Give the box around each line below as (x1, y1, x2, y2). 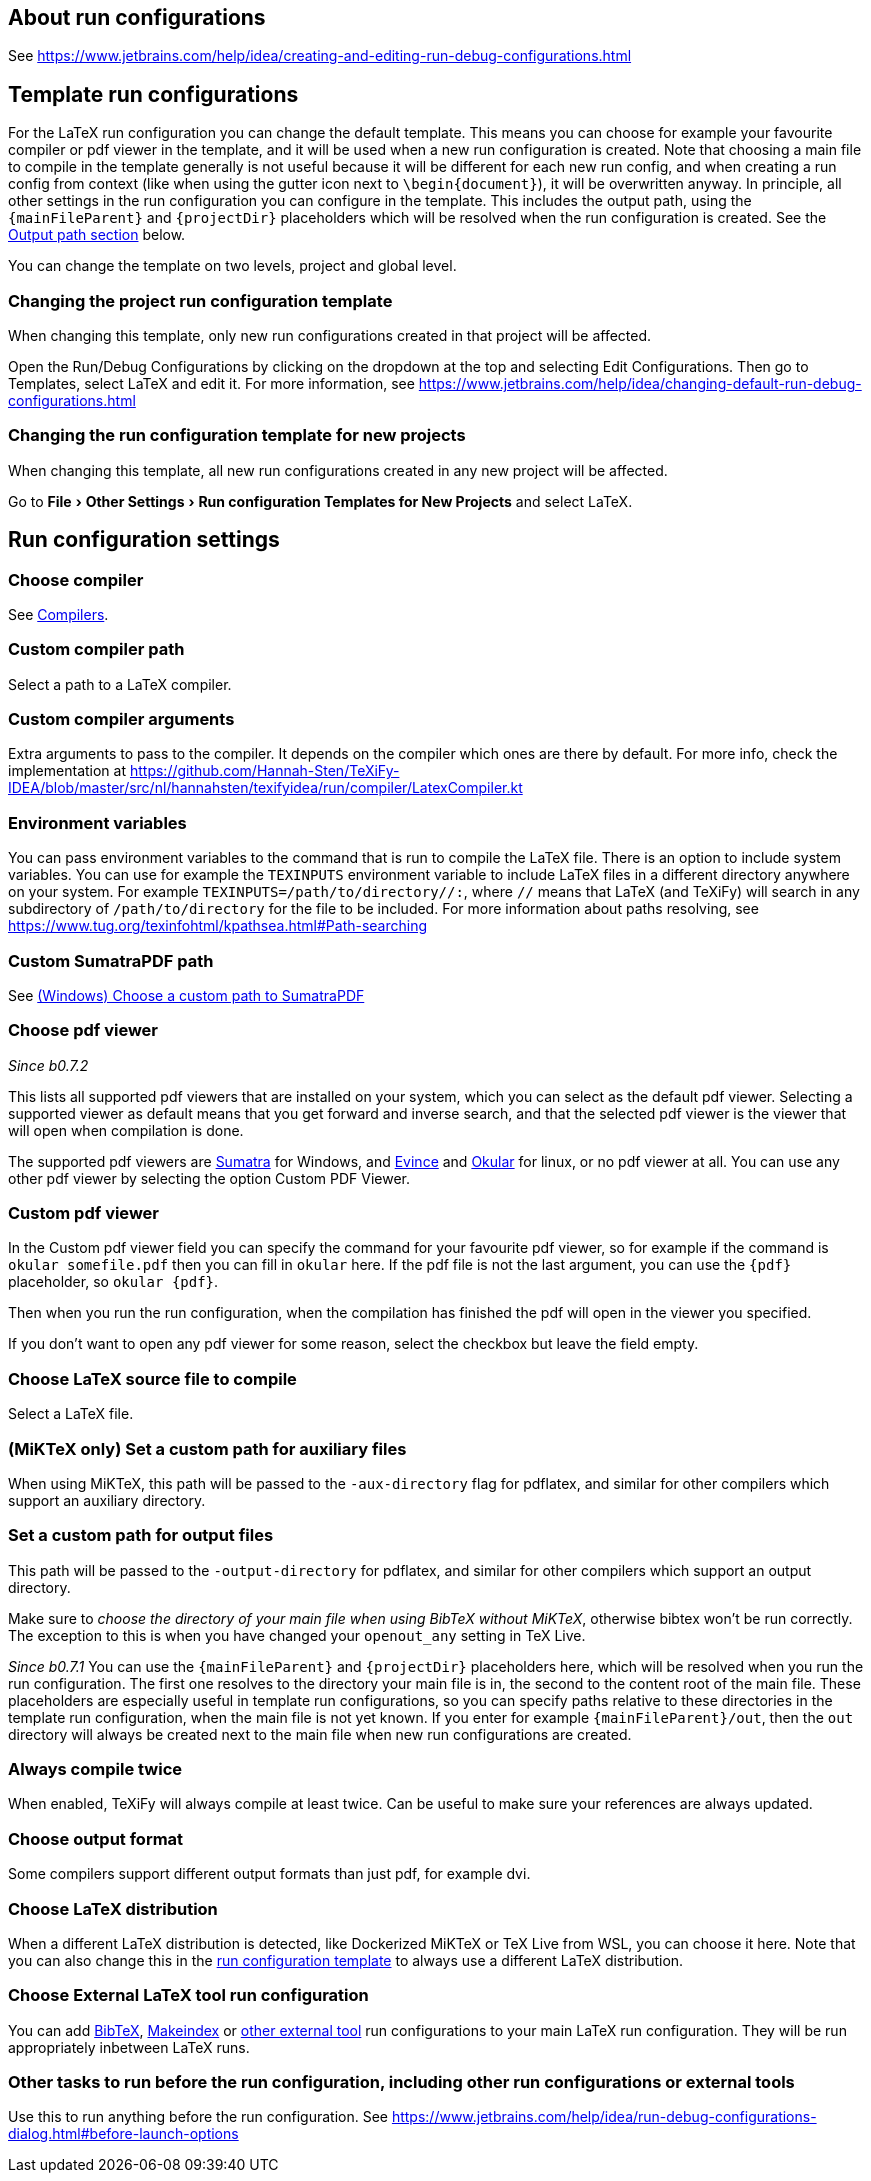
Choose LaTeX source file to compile (8, 1368, 297, 1389)
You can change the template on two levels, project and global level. (8, 257, 457, 275)
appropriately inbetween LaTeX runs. (8, 2038, 250, 2056)
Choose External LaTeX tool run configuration (8, 1985, 369, 2006)
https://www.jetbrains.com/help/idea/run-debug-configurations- (391, 2108, 817, 2126)
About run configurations (8, 5, 266, 30)
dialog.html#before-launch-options (8, 2125, 239, 2143)
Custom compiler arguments (8, 709, 235, 730)
